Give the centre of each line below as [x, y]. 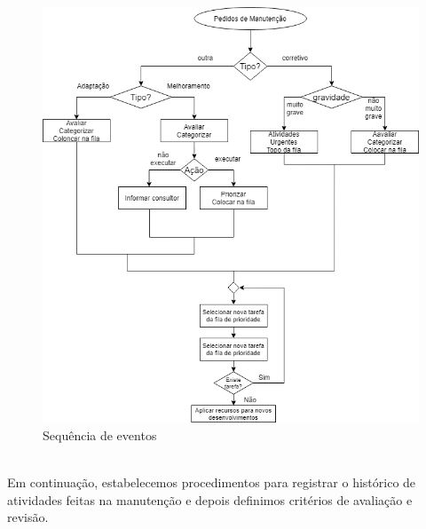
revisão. [28, 517]
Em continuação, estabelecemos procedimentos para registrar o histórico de [212, 482]
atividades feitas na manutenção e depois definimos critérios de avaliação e [210, 499]
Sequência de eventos [100, 434]
